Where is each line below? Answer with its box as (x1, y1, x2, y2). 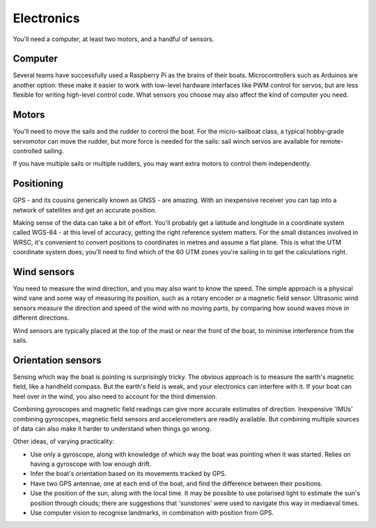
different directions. (13, 313, 70, 322)
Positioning (13, 178, 64, 189)
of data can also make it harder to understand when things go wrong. (13, 424, 212, 433)
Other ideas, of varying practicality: (13, 437, 115, 446)
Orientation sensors (13, 354, 102, 366)
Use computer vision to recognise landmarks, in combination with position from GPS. (30, 508, 274, 517)
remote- (320, 137, 344, 146)
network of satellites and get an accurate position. (13, 205, 157, 214)
